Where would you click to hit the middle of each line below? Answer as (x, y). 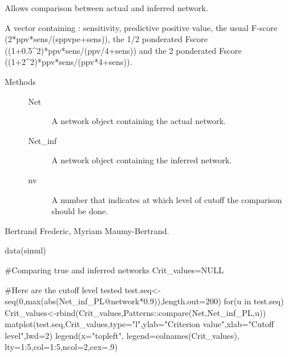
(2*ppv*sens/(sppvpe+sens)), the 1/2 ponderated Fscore (106, 39)
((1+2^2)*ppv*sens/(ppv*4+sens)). (69, 62)
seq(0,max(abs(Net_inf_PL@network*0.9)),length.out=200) (113, 301)
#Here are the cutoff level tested (63, 289)
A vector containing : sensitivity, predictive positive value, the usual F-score (141, 27)
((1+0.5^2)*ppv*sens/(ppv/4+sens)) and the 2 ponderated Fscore (123, 50)
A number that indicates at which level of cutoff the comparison (167, 199)
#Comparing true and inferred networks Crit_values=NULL (114, 270)
